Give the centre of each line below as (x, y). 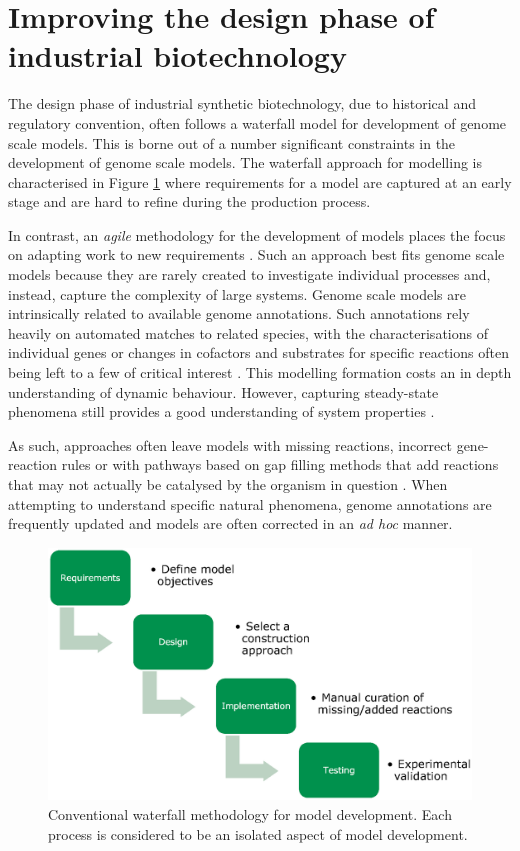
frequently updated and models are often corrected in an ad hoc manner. (230, 523)
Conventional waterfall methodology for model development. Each (250, 813)
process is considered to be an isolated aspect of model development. (258, 833)
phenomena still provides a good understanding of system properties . (221, 411)
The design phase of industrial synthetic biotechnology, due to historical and (242, 103)
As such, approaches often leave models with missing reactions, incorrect (230, 444)
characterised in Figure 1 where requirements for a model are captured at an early (260, 181)
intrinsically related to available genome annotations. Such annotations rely (239, 313)
